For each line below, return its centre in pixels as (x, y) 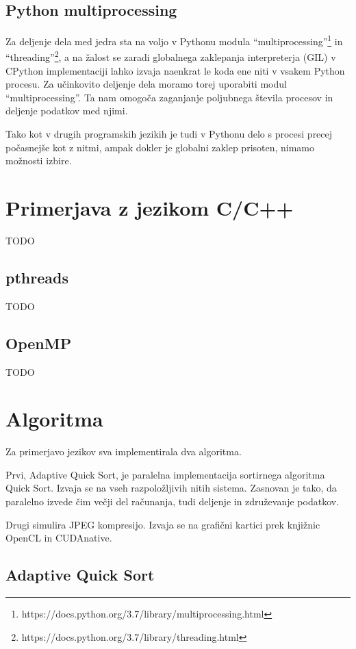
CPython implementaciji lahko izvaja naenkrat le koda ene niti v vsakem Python (175, 70)
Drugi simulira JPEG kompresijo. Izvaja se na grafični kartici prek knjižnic (163, 524)
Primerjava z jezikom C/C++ (150, 208)
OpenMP (39, 343)
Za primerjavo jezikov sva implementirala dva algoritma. (124, 451)
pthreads (37, 277)
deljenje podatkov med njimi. (67, 111)
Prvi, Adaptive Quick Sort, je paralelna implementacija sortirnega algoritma (165, 474)
